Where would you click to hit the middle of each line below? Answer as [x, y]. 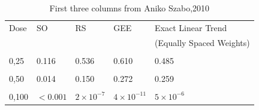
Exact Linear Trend [191, 27]
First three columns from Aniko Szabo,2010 [129, 8]
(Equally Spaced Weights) [202, 42]
